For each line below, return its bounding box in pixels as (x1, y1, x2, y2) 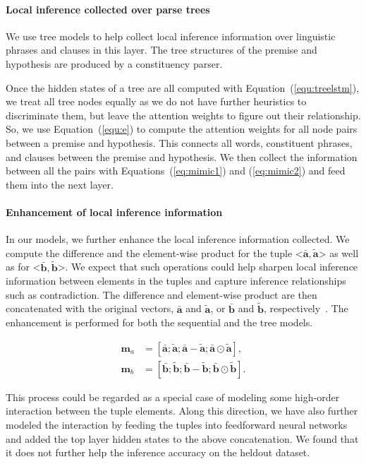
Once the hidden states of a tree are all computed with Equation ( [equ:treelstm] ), (6, 80, 360, 95)
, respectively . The (263, 301, 348, 316)
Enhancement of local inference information (6, 204, 223, 219)
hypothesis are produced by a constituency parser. (6, 56, 223, 71)
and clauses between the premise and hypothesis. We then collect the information (6, 149, 358, 164)
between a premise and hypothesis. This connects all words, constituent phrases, (6, 135, 353, 150)
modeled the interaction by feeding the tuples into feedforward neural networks (6, 417, 348, 432)
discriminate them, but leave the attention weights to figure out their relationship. (6, 107, 361, 122)
